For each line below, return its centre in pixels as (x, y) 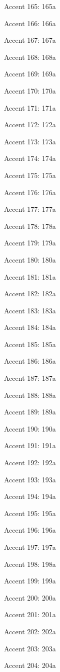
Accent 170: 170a (30, 90)
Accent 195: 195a (30, 513)
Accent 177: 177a (30, 209)
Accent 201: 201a (30, 614)
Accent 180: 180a (30, 259)
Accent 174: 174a (30, 158)
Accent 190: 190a (30, 428)
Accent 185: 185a (30, 344)
